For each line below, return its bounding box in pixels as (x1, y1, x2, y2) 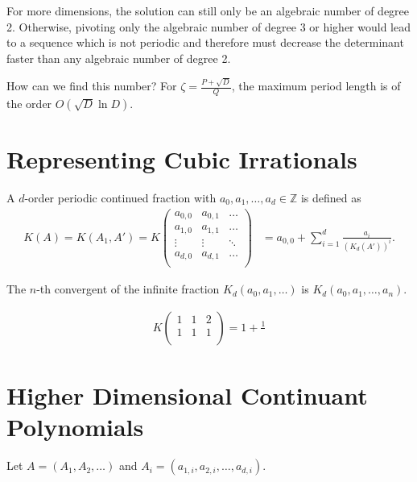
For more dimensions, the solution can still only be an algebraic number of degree (6, 2, 410, 19)
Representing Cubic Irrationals (6, 143, 357, 176)
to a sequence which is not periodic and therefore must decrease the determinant (6, 34, 404, 51)
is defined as (300, 189, 361, 206)
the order (6, 94, 52, 111)
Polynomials (6, 410, 144, 443)
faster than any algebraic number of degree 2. (6, 49, 231, 66)
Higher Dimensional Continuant (6, 379, 368, 412)
